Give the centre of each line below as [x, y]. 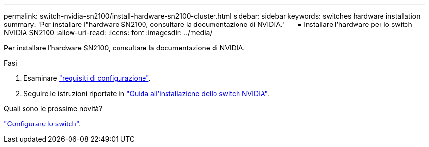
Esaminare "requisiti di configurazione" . [87, 78]
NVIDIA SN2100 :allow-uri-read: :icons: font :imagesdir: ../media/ [108, 33]
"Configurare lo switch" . [43, 124]
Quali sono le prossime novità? [53, 109]
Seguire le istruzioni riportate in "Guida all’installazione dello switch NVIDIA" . [146, 93]
